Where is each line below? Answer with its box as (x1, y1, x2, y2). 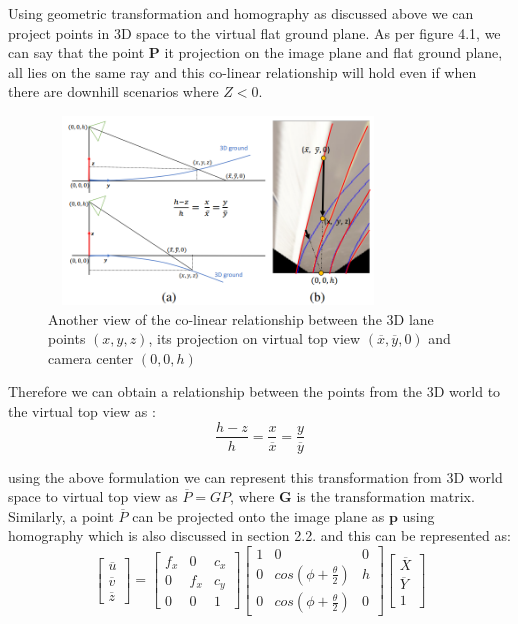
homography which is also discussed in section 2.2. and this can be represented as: (8, 525, 511, 546)
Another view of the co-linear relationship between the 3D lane (48, 308, 434, 329)
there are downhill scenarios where (8, 81, 219, 102)
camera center (48, 347, 134, 368)
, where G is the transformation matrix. (230, 486, 475, 507)
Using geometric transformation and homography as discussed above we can (8, 3, 474, 23)
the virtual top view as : (8, 400, 156, 421)
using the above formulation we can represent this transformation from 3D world (8, 466, 503, 487)
